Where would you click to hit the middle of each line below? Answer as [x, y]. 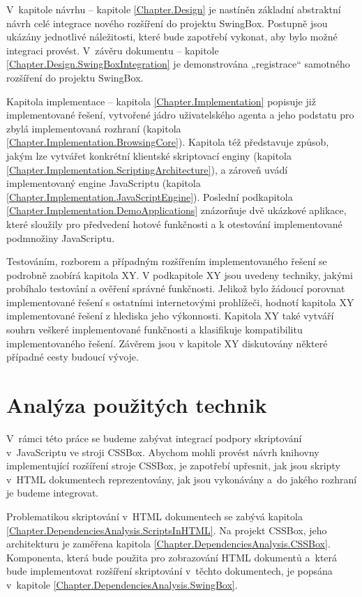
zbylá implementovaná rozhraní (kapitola [94, 128]
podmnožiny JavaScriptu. [61, 237]
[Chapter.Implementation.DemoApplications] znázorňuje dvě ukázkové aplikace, [176, 210]
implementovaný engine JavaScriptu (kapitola [104, 183]
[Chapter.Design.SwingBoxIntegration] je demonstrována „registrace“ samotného [178, 64]
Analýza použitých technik [137, 405]
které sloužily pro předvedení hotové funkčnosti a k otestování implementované [174, 224]
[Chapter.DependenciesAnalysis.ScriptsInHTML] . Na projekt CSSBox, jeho [167, 530]
